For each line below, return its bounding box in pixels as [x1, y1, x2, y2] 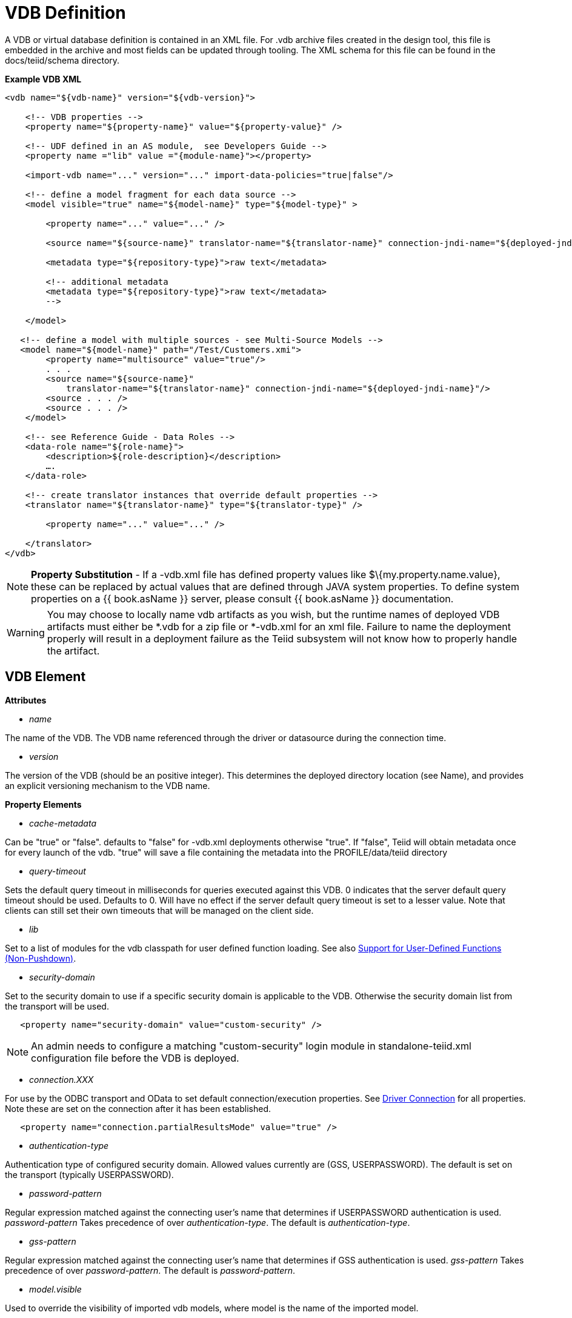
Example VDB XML [5, 73, 82, 84]
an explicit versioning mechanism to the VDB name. [5, 780, 210, 791]
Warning [7, 626, 45, 639]
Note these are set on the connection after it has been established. [5, 1103, 271, 1114]
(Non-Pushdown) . [5, 953, 76, 964]
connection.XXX [29, 1074, 94, 1085]
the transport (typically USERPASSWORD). [5, 1169, 174, 1180]
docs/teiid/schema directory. [5, 55, 120, 65]
